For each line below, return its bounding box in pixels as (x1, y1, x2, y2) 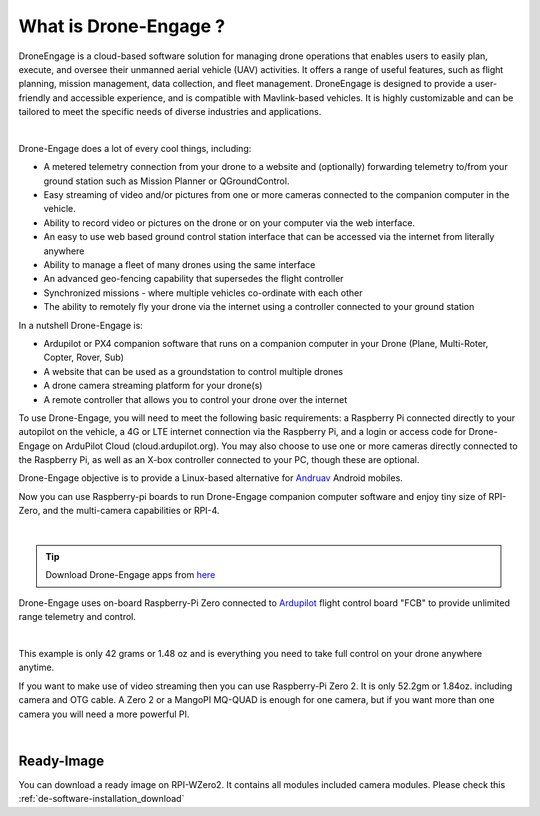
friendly (18, 91, 51, 104)
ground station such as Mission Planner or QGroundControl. (43, 175, 290, 187)
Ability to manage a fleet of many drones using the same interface (43, 259, 316, 271)
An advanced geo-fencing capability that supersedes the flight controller (43, 273, 344, 285)
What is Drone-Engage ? (18, 15, 225, 37)
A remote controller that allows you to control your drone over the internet (43, 393, 348, 405)
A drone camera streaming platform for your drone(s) (43, 380, 263, 392)
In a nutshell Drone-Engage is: (18, 319, 144, 331)
